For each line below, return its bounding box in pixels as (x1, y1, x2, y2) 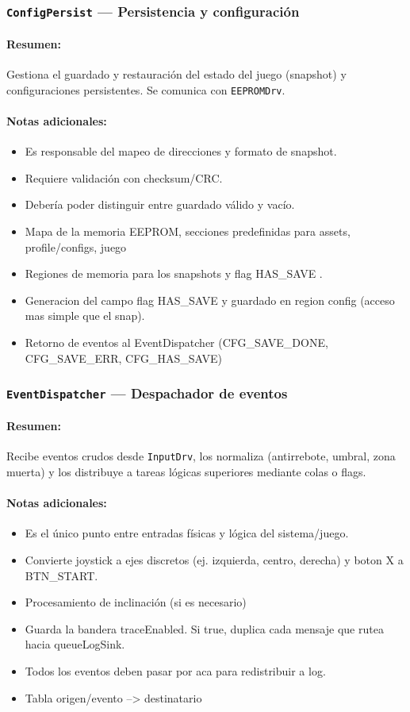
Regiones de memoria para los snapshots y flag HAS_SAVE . (25, 265, 323, 282)
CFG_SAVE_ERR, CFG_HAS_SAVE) (25, 349, 222, 366)
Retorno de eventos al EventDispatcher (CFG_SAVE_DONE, (25, 334, 328, 350)
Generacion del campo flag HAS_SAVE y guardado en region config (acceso (25, 291, 395, 308)
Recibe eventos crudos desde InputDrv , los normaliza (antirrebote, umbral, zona (6, 448, 396, 464)
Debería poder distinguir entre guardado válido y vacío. (25, 196, 295, 213)
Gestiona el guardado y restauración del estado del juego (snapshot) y (6, 66, 347, 83)
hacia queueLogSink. (25, 636, 125, 652)
